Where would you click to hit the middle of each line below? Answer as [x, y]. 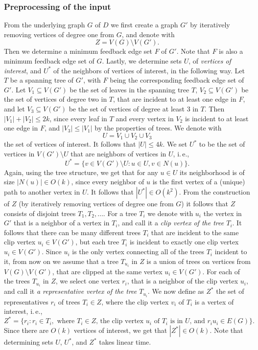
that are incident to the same [195, 232]
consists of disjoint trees [40, 213]
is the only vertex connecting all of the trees [138, 252]
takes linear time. [125, 342]
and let [14, 108]
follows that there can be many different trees [72, 232]
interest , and [23, 70]
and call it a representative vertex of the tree [70, 291]
